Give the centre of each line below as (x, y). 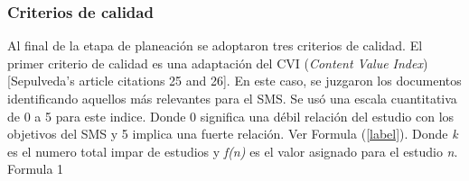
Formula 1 (36, 169)
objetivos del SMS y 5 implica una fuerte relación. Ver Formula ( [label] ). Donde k (233, 134)
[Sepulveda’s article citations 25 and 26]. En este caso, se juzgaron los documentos (234, 81)
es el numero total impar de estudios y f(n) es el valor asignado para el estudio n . (233, 151)
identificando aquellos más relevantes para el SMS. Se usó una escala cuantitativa (232, 98)
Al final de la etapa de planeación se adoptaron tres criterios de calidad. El (215, 45)
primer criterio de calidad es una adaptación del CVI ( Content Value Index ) (218, 63)
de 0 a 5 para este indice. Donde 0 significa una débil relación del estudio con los (231, 116)
